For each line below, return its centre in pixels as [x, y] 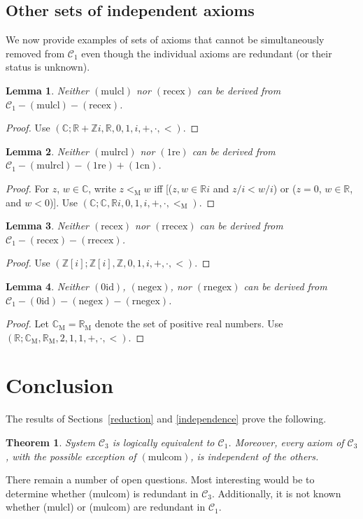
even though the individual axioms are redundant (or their [207, 53]
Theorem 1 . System [50, 442]
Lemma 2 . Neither [47, 151]
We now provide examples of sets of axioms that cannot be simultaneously [165, 40]
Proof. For [28, 188]
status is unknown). [48, 67]
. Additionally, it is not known [277, 493]
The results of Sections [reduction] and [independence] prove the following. [166, 419]
